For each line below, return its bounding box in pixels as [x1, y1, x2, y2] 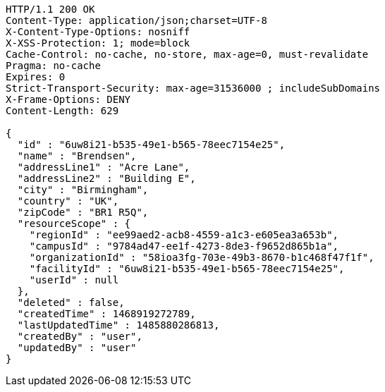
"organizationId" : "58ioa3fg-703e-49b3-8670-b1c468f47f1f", [29, 252, 374, 263]
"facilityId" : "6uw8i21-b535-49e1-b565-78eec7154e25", [29, 263, 345, 274]
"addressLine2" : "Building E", [17, 173, 196, 184]
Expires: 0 [6, 71, 66, 82]
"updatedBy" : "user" [17, 342, 137, 353]
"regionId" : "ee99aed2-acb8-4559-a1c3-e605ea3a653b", [29, 229, 339, 240]
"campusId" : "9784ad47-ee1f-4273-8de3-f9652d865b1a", [29, 240, 339, 252]
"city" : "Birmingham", [17, 184, 149, 195]
